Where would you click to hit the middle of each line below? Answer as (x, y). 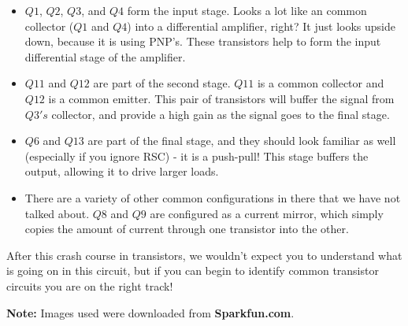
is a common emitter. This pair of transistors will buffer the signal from (221, 98)
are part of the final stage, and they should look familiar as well (242, 141)
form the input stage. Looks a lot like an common (247, 10)
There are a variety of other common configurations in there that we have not (213, 197)
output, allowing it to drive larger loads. (122, 171)
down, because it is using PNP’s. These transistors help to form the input (203, 41)
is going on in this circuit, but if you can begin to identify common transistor (193, 270)
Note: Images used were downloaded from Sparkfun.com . (150, 312)
